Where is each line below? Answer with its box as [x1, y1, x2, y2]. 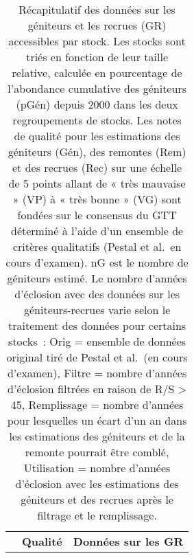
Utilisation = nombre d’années [23, 460, 171, 476]
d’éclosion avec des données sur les [14, 286, 180, 302]
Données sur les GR [73, 533, 184, 549]
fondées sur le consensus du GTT [17, 207, 177, 223]
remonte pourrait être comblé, [25, 444, 169, 460]
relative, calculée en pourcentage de [12, 65, 182, 80]
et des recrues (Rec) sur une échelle [12, 159, 182, 175]
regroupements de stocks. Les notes [12, 112, 182, 128]
